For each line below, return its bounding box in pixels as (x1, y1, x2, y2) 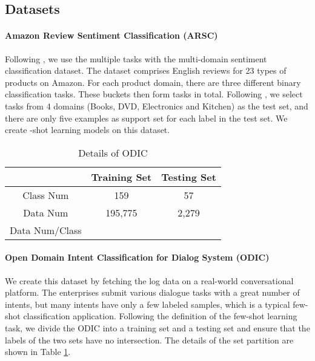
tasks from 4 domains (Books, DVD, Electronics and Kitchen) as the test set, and (5, 99, 308, 112)
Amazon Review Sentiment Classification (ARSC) (5, 29, 218, 42)
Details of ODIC (78, 145, 148, 160)
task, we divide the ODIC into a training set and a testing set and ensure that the (5, 321, 310, 334)
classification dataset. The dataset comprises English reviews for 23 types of (5, 64, 287, 77)
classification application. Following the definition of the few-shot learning (23, 310, 297, 322)
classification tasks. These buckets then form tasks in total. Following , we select (5, 88, 303, 100)
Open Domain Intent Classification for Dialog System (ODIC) (5, 251, 270, 264)
